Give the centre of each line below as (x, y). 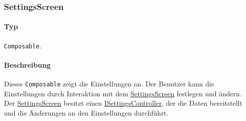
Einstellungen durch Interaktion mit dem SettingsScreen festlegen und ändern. (123, 93)
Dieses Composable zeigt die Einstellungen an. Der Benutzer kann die (109, 84)
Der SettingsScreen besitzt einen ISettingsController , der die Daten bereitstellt (123, 103)
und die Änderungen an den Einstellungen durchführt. (86, 112)
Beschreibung (27, 64)
